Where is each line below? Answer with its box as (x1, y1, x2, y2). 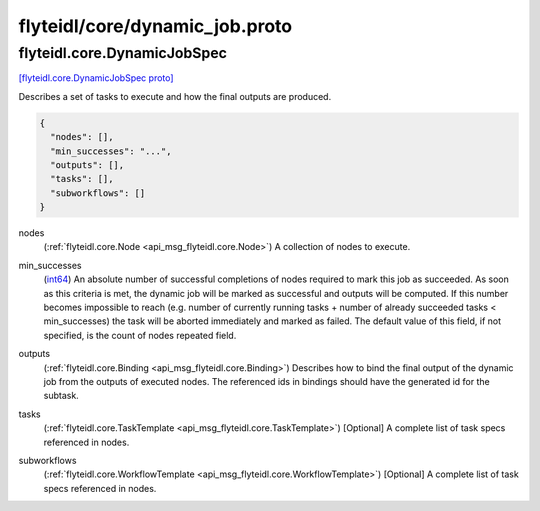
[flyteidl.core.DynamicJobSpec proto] (18, 72, 174, 84)
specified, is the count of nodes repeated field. (43, 329, 237, 341)
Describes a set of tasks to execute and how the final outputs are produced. (18, 90, 332, 102)
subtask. (43, 390, 79, 402)
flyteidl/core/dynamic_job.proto (18, 15, 293, 37)
